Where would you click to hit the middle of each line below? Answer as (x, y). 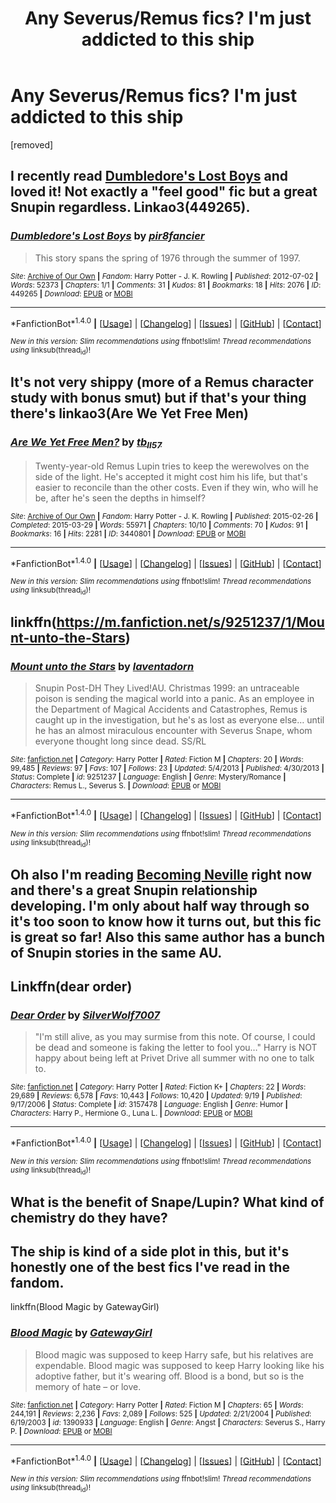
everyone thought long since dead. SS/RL (120, 741)
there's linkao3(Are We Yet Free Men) (129, 413)
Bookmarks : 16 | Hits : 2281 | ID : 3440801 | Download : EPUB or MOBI (128, 533)
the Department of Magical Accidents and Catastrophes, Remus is (171, 709)
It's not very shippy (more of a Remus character (162, 382)
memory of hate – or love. (88, 1386)
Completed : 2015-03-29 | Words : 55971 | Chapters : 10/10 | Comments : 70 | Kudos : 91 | (159, 525)
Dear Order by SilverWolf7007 (85, 1015)
